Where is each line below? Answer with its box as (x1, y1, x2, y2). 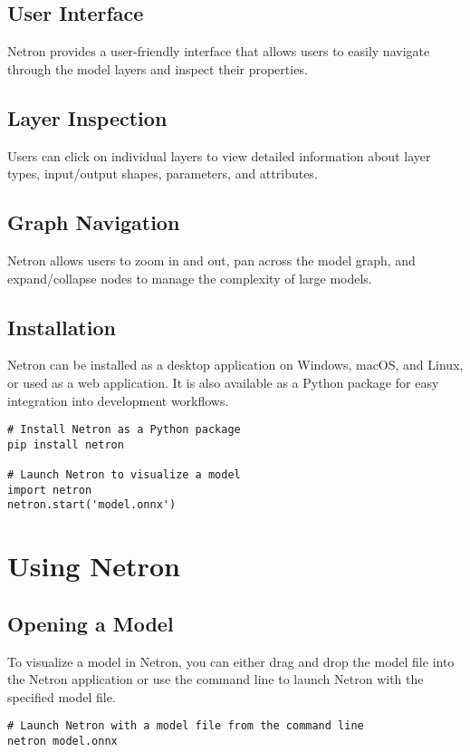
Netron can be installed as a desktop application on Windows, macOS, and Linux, (7, 355, 464, 374)
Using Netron (7, 547, 180, 584)
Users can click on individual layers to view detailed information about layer (7, 146, 431, 165)
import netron (7, 483, 92, 497)
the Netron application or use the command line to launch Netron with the (7, 670, 424, 689)
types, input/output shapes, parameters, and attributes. (7, 164, 318, 183)
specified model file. (7, 687, 116, 706)
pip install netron (7, 438, 124, 451)
